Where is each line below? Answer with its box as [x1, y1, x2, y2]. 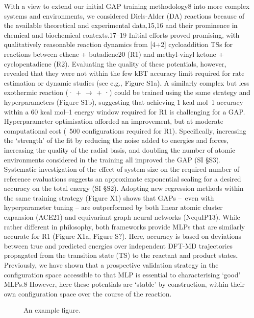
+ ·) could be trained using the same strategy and [96, 87, 251, 97]
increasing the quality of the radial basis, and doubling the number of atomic [4, 144, 235, 155]
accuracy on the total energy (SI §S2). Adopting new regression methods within [4, 183, 244, 193]
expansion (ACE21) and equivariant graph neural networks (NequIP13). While [4, 212, 240, 222]
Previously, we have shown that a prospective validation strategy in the [4, 260, 219, 270]
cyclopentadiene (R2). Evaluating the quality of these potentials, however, [4, 58, 227, 68]
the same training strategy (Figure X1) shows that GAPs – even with [4, 192, 214, 203]
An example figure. [24, 305, 80, 315]
